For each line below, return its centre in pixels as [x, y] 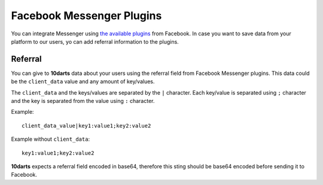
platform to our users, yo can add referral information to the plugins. [95, 41]
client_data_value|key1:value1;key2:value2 [86, 125]
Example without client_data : [50, 139]
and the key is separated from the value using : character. [83, 101]
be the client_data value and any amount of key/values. [83, 81]
